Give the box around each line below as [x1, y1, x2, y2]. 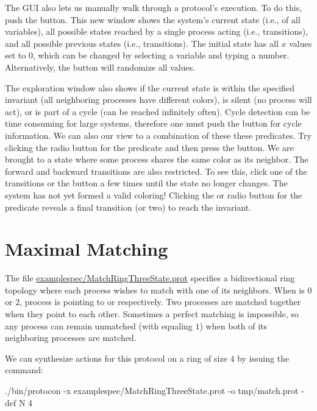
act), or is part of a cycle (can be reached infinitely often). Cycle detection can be [5, 105, 310, 118]
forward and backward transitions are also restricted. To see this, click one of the [5, 164, 307, 177]
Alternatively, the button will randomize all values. [5, 60, 196, 73]
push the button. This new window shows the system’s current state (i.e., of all [5, 13, 301, 26]
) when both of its [199, 319, 268, 332]
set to [5, 49, 26, 61]
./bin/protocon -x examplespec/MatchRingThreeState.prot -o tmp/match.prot [5, 384, 299, 396]
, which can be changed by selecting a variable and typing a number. [32, 49, 290, 61]
